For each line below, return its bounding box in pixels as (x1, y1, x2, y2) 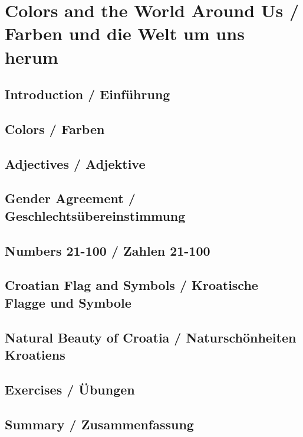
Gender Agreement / (5, 189, 136, 207)
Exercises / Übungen (5, 380, 135, 398)
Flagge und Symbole (5, 293, 131, 311)
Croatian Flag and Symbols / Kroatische (5, 276, 258, 294)
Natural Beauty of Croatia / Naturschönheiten (5, 328, 297, 346)
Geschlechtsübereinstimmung (5, 206, 186, 224)
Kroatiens (5, 345, 65, 363)
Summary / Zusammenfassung (5, 415, 194, 433)
